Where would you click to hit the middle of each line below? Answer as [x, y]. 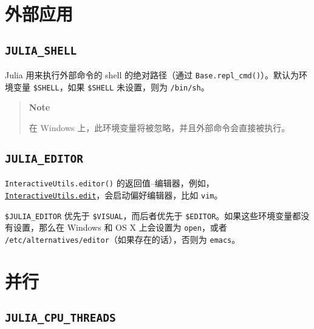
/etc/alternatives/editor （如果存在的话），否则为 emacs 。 [123, 239]
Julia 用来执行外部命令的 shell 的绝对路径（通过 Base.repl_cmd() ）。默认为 [152, 75]
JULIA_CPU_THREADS [60, 318]
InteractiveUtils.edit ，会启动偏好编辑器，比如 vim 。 [114, 195]
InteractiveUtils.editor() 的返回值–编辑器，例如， [110, 183]
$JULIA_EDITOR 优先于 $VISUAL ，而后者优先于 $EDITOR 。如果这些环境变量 [149, 215]
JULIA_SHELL [41, 50]
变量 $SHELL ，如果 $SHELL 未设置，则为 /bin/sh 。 [111, 86]
